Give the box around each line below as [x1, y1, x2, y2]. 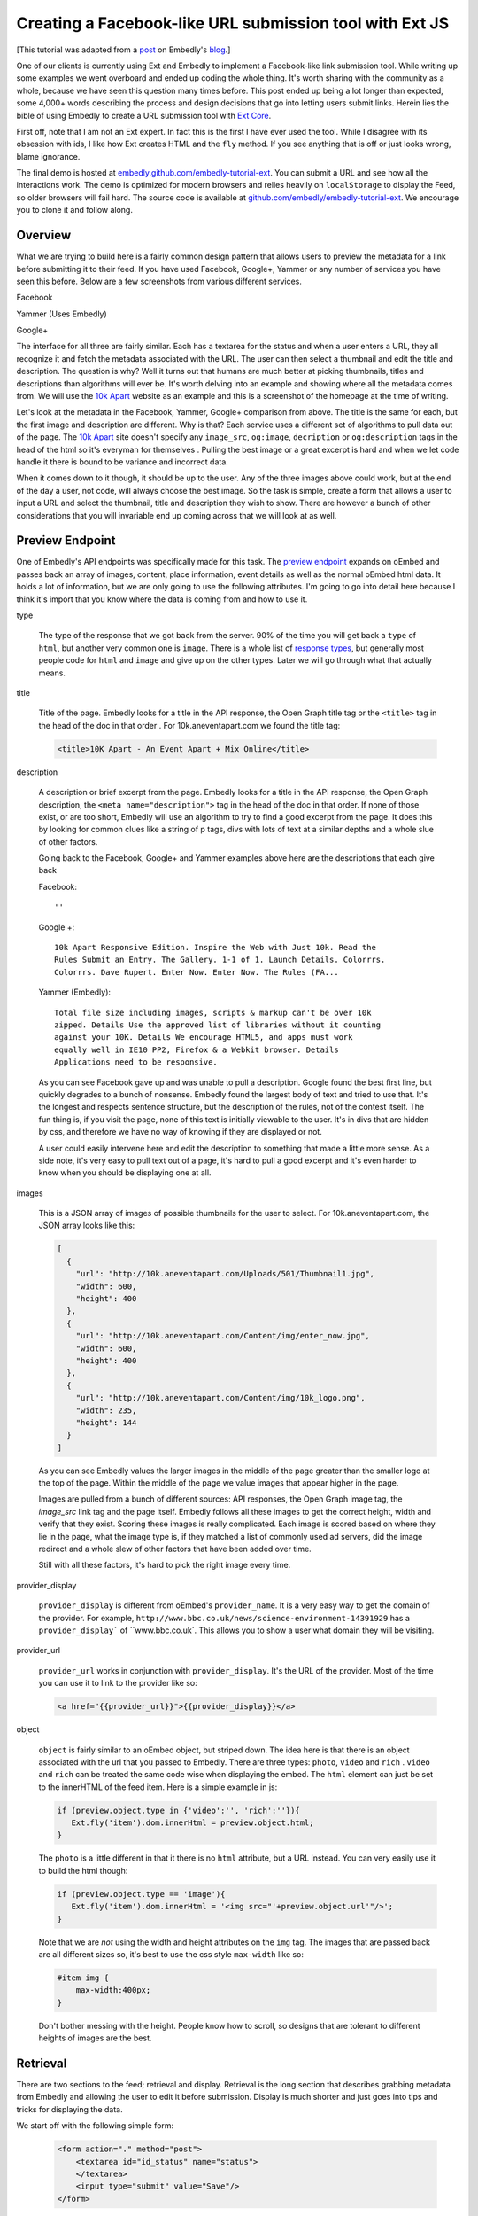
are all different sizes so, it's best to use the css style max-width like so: [38, 1948, 305, 1959]
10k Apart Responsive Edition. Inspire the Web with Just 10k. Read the [54, 942, 376, 953]
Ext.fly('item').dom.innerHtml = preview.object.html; [71, 1818, 314, 1828]
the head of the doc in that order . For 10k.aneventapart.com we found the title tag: [38, 720, 341, 730]
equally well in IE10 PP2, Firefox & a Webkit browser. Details [54, 1044, 340, 1055]
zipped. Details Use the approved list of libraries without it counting [54, 1019, 382, 1030]
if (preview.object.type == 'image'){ [57, 1889, 226, 1899]
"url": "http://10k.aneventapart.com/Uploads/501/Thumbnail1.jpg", [75, 1268, 375, 1279]
